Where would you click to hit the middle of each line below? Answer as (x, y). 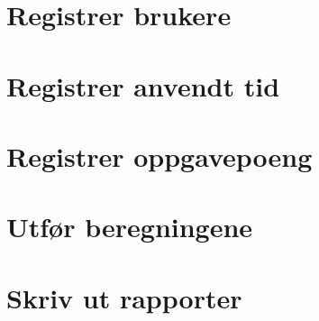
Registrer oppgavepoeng (159, 156)
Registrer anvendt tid (143, 85)
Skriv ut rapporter (124, 297)
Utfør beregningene (130, 227)
